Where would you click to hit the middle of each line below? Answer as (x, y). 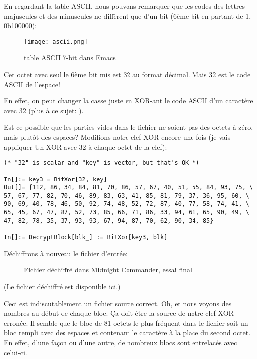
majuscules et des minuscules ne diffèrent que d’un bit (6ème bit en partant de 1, (128, 16)
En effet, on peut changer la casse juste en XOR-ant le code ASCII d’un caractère (128, 101)
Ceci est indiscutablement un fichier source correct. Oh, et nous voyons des (118, 303)
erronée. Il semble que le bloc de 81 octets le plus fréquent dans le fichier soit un (126, 322)
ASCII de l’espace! (32, 84)
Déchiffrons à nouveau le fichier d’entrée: (66, 253)
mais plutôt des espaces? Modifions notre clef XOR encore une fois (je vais (117, 137)
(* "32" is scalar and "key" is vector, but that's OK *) (102, 163)
